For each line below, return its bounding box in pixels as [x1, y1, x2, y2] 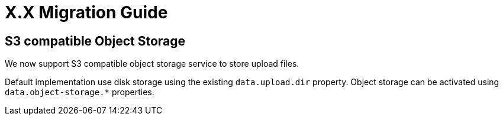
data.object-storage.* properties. [5, 87, 154, 98]
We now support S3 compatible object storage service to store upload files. [5, 59, 299, 69]
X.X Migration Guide [5, 2, 168, 22]
